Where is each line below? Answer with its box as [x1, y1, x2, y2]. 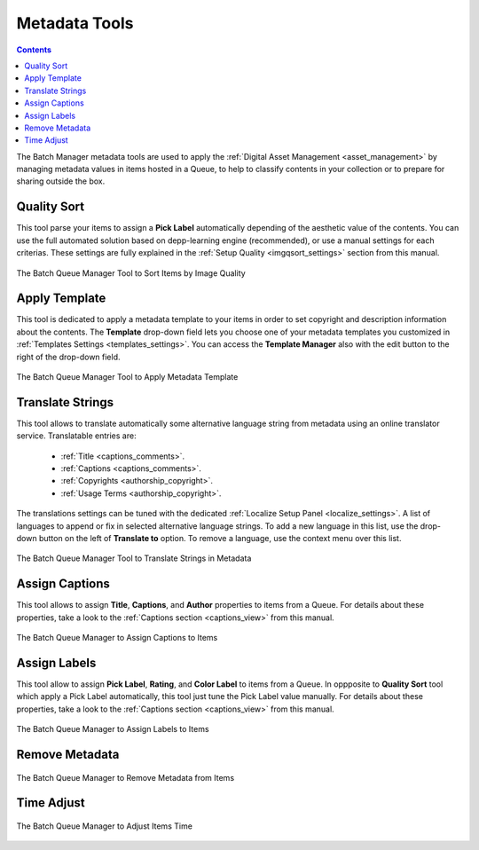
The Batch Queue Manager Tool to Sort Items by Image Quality [16, 267, 246, 279]
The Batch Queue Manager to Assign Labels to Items [16, 724, 209, 735]
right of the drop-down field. [16, 351, 121, 362]
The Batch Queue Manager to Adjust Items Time [16, 821, 192, 831]
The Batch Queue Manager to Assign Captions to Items [16, 633, 218, 643]
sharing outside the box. [16, 176, 106, 186]
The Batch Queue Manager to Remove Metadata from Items [16, 772, 235, 783]
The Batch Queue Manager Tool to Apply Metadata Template [16, 372, 239, 382]
